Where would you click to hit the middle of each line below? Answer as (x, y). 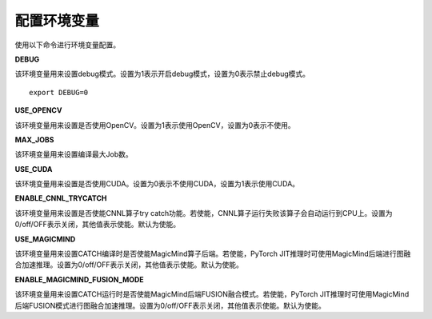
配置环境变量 (57, 21)
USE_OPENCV (38, 110)
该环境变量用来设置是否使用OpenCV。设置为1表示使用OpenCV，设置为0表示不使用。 (155, 125)
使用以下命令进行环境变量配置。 (67, 45)
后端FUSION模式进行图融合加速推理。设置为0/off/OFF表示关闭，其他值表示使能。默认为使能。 (170, 305)
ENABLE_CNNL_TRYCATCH (61, 198)
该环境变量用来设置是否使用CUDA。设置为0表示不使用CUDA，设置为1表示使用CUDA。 (157, 184)
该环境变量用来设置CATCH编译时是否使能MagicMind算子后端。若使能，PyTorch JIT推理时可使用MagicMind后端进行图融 (213, 254)
